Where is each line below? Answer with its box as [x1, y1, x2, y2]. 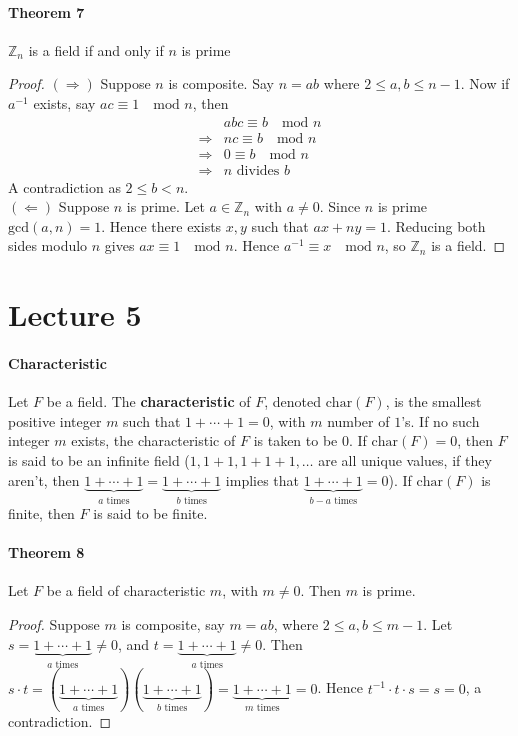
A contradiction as [8, 176, 121, 197]
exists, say [33, 92, 96, 113]
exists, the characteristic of [71, 430, 236, 451]
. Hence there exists [101, 215, 222, 236]
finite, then [8, 503, 75, 524]
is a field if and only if [28, 39, 164, 60]
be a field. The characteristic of [46, 391, 251, 412]
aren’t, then [8, 469, 80, 490]
